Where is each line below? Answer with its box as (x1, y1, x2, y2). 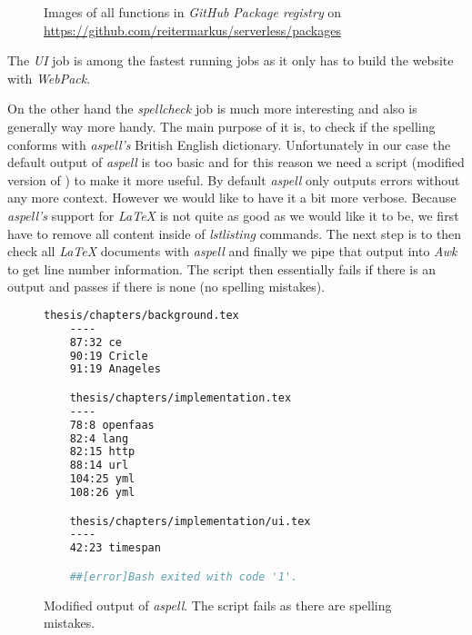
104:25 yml (69, 472, 136, 486)
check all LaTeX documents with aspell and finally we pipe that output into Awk (7, 242, 457, 261)
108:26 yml (69, 486, 136, 500)
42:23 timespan (69, 541, 161, 555)
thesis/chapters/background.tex (44, 308, 239, 322)
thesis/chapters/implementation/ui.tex (69, 514, 311, 528)
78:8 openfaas (69, 418, 155, 432)
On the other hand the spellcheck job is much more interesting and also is (7, 99, 417, 118)
